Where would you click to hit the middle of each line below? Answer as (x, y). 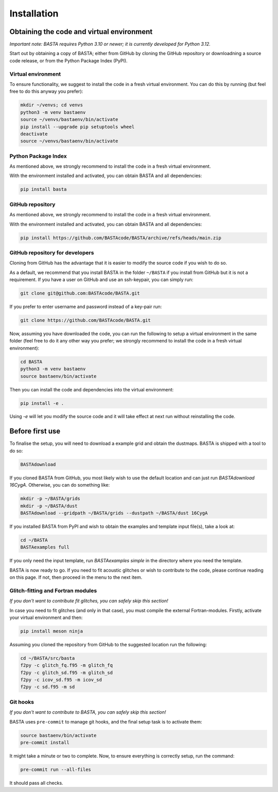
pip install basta (44, 190)
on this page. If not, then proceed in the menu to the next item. (76, 577)
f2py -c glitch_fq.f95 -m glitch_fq (67, 665)
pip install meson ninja (52, 631)
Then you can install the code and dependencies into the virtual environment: (92, 389)
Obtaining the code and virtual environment (81, 32)
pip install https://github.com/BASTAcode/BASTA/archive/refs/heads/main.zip (121, 238)
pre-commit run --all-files (56, 769)
